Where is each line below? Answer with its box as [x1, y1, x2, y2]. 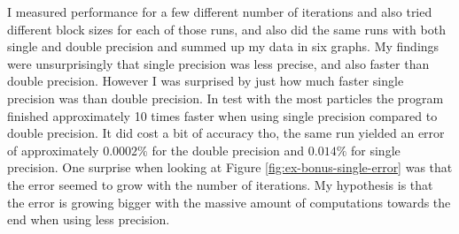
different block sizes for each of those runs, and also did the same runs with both [7, 19, 446, 38]
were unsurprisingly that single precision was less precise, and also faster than [7, 54, 430, 72]
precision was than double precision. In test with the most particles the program [7, 88, 444, 107]
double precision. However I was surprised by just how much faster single [7, 72, 404, 90]
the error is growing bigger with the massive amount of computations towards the [7, 192, 451, 211]
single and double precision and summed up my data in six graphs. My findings [7, 37, 440, 56]
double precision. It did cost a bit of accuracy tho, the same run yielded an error [7, 124, 445, 142]
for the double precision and [152, 140, 305, 159]
